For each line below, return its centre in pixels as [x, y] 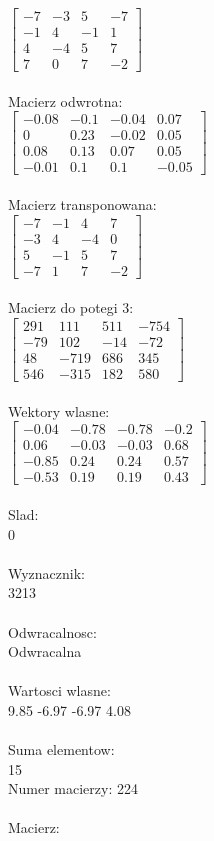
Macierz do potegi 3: [71, 307]
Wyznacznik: [47, 572]
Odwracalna [45, 651]
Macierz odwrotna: [65, 100]
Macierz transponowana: [82, 204]
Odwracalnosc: [52, 631]
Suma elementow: [61, 749]
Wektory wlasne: [59, 410]
